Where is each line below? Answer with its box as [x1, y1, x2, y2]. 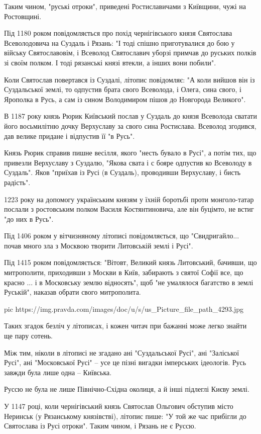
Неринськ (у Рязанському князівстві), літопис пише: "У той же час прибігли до [4, 410, 246, 421]
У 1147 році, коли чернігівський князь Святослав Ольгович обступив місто [4, 401, 233, 411]
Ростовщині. [4, 11, 42, 21]
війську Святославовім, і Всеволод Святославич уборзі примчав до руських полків [4, 47, 256, 58]
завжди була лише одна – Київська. [4, 367, 112, 377]
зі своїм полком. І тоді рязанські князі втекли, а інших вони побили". [4, 57, 216, 67]
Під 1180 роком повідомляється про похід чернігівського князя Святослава [4, 28, 232, 38]
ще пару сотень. [4, 330, 53, 341]
